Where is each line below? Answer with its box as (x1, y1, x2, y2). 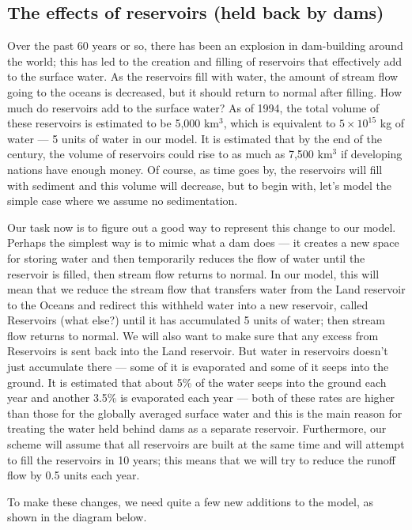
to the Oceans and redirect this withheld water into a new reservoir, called (7, 296, 369, 312)
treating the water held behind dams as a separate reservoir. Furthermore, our (7, 420, 387, 437)
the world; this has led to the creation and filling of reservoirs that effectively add (7, 52, 403, 69)
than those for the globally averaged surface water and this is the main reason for (7, 404, 403, 421)
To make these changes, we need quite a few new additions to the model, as (7, 493, 374, 509)
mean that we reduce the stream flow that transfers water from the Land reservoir (7, 281, 406, 297)
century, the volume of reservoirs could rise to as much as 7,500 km (7, 146, 333, 162)
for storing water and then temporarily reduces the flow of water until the (7, 249, 365, 266)
